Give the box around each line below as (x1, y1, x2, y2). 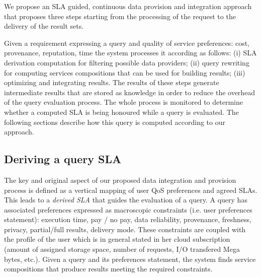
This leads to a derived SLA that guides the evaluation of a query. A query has (4, 194, 247, 205)
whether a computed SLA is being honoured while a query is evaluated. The (4, 106, 239, 117)
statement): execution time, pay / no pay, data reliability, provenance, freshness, (4, 214, 251, 225)
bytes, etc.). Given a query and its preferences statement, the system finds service (4, 253, 256, 264)
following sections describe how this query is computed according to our (4, 116, 225, 127)
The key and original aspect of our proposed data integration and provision (4, 174, 236, 185)
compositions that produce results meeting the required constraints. (4, 263, 213, 274)
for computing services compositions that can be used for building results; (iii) (4, 67, 245, 78)
